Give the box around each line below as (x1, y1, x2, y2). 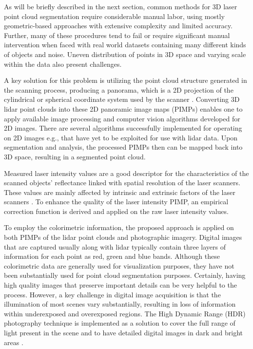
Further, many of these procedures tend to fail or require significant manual (4, 30, 230, 40)
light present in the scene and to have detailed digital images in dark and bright (4, 328, 243, 337)
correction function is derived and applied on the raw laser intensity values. (4, 206, 229, 216)
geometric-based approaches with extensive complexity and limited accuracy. (4, 20, 233, 31)
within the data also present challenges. (4, 58, 122, 69)
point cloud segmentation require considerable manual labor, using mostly (4, 11, 225, 21)
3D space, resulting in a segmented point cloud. (4, 151, 146, 161)
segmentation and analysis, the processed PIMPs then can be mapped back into (4, 142, 243, 152)
